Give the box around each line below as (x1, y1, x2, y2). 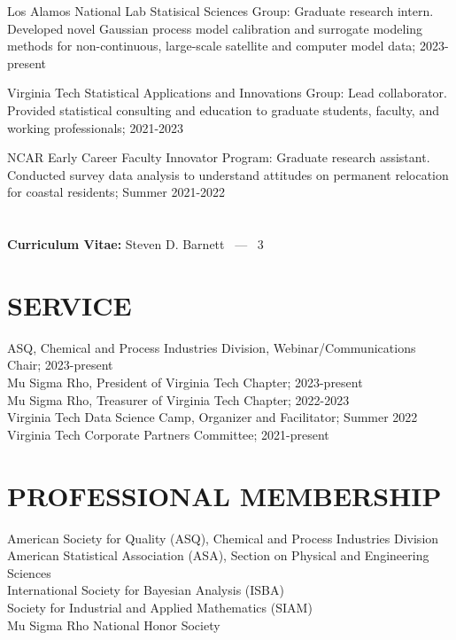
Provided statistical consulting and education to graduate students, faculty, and (7, 100, 439, 119)
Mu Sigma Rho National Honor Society (7, 615, 220, 634)
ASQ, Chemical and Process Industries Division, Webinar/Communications (7, 338, 416, 356)
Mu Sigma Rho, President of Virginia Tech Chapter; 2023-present (7, 373, 363, 392)
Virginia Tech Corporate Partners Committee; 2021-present (7, 425, 329, 443)
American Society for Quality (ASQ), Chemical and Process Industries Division (7, 528, 439, 547)
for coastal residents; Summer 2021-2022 (7, 183, 226, 201)
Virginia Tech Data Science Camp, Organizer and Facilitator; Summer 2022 (7, 408, 418, 426)
